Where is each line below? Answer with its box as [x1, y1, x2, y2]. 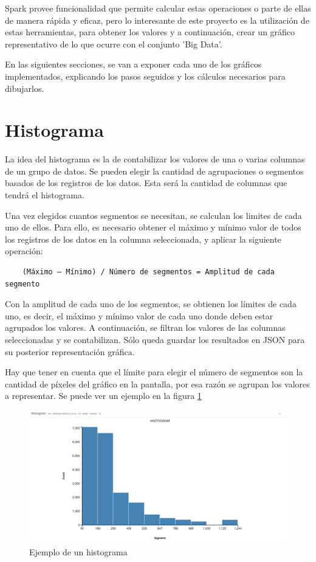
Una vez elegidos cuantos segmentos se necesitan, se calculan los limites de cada [5, 209, 302, 221]
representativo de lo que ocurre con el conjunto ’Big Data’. [5, 37, 222, 50]
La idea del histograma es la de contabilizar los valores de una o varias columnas [5, 153, 305, 165]
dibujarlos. [5, 82, 44, 94]
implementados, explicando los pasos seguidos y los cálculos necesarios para [5, 69, 286, 82]
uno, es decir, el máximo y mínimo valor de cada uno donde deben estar [5, 309, 273, 322]
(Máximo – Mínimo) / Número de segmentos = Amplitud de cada [22, 268, 275, 277]
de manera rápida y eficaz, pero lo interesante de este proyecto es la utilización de [5, 13, 309, 26]
